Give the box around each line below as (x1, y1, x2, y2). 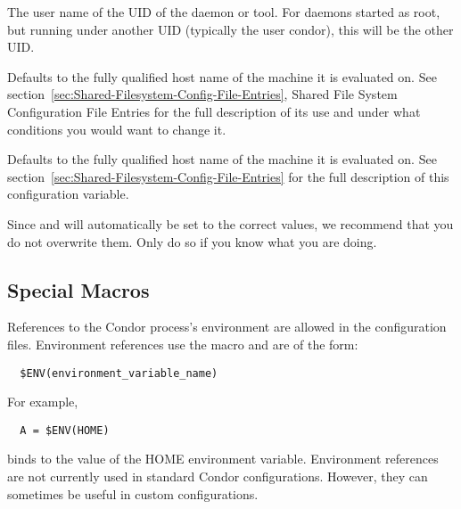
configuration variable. (7, 185, 129, 203)
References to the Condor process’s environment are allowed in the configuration (7, 317, 447, 336)
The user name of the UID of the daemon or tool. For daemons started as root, (7, 3, 440, 21)
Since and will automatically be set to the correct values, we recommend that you (7, 214, 454, 233)
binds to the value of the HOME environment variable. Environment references (7, 449, 439, 468)
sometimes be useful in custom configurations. (7, 484, 259, 503)
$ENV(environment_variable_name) (20, 366, 218, 380)
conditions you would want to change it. (7, 119, 226, 138)
